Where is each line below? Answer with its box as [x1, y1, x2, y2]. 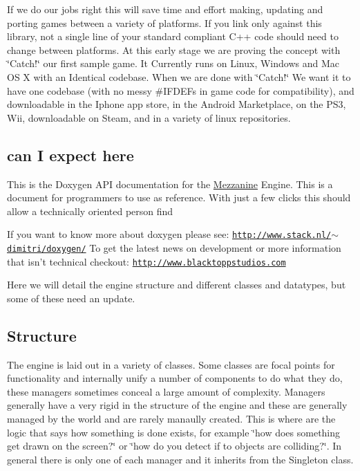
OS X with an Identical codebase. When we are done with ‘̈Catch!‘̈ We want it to [7, 69, 351, 84]
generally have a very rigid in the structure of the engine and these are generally [7, 398, 348, 412]
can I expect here [7, 144, 134, 165]
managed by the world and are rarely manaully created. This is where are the [7, 412, 336, 426]
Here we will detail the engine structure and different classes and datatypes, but [7, 277, 346, 292]
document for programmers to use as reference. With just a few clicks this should [7, 190, 351, 205]
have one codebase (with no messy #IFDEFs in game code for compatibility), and [7, 83, 354, 98]
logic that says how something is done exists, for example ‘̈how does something [7, 425, 341, 439]
